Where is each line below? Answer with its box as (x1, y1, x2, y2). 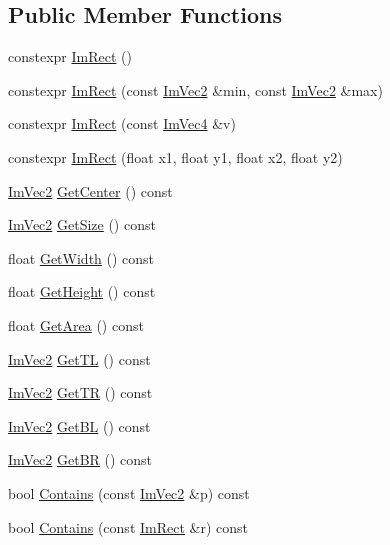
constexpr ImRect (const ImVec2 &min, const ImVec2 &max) (8, 79, 383, 100)
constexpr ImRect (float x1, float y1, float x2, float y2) (8, 146, 343, 167)
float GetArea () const (8, 314, 144, 335)
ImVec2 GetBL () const (8, 415, 151, 436)
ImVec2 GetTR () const (8, 382, 153, 403)
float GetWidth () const (8, 247, 155, 268)
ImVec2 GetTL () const (8, 348, 151, 369)
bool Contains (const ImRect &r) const (8, 516, 249, 537)
